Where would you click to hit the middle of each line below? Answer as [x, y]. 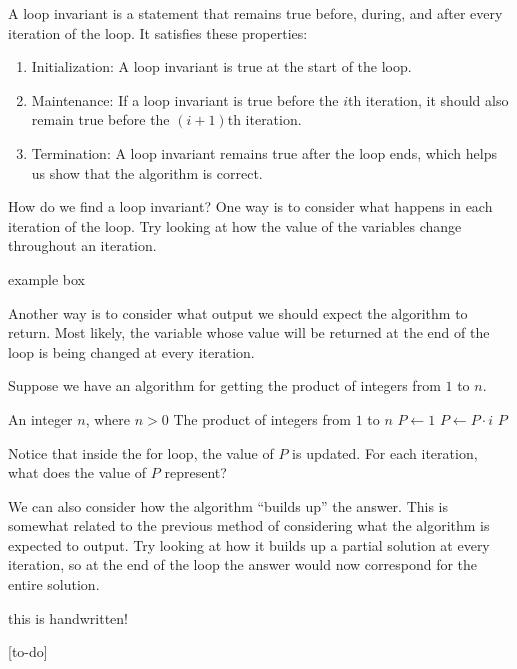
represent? [195, 472]
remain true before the [100, 119]
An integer [40, 418]
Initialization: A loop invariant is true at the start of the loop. [221, 66]
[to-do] [28, 651]
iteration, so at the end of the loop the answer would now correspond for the [243, 564]
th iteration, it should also [428, 99]
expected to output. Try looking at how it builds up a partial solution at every [249, 544]
